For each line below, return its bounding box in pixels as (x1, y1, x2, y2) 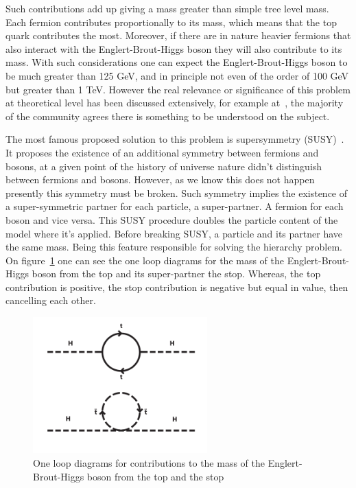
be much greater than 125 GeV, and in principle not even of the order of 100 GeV (5, 68, 349, 82)
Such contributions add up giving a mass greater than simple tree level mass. (5, 1, 329, 15)
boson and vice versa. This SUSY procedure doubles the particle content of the (5, 212, 338, 226)
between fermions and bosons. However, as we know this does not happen (5, 172, 315, 187)
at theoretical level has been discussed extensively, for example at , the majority (5, 95, 344, 110)
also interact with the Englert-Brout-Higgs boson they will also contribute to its (5, 41, 342, 56)
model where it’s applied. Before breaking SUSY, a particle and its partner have (5, 226, 342, 240)
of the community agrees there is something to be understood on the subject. (5, 108, 330, 123)
